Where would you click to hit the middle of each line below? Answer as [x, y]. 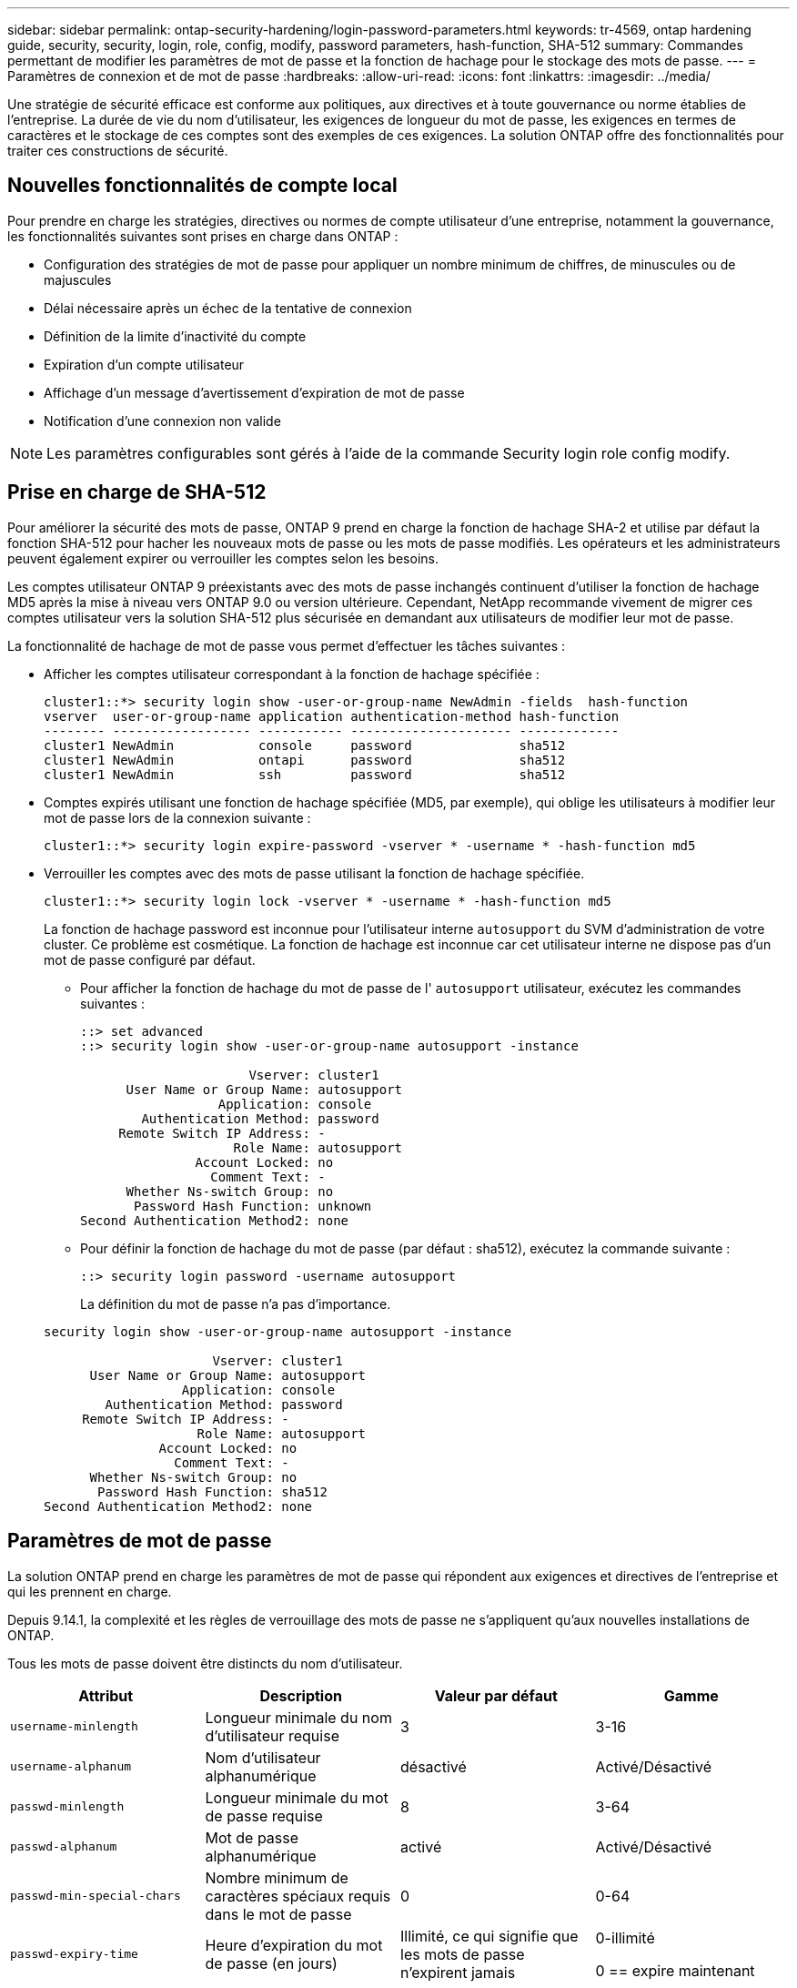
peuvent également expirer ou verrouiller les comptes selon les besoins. [223, 558]
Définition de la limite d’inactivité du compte [175, 336]
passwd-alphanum [64, 1847]
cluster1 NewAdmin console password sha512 [305, 745]
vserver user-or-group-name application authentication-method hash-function [332, 716]
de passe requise [264, 1816]
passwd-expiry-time [74, 1954]
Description [301, 1695]
